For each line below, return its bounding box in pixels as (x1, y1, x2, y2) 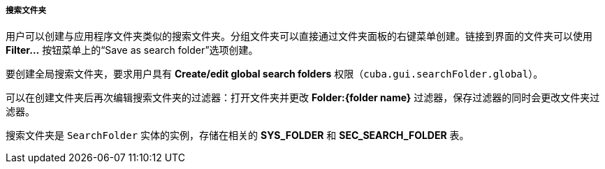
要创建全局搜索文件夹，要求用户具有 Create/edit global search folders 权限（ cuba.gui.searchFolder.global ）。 (6, 68, 544, 80)
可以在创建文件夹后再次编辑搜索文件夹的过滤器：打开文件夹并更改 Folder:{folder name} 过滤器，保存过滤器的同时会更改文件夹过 (6, 91, 600, 104)
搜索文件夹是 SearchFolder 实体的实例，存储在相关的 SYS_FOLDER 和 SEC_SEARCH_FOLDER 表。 (6, 129, 469, 142)
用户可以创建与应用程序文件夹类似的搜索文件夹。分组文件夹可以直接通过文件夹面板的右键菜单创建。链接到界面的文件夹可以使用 (6, 30, 592, 43)
